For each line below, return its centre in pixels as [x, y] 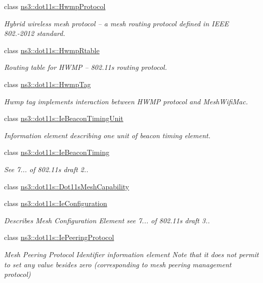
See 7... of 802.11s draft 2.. [46, 169]
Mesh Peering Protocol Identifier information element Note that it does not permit [131, 254]
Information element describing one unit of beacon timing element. [107, 135]
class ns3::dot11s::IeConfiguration [56, 203]
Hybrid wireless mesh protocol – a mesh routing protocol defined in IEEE [117, 23]
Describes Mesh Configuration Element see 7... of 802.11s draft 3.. [107, 220]
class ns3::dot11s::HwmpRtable [52, 50]
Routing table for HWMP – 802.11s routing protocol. [85, 67]
